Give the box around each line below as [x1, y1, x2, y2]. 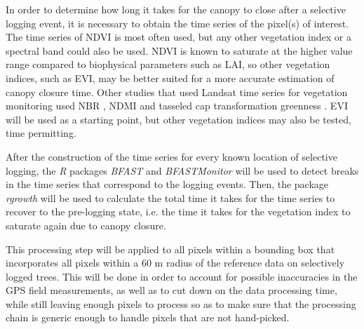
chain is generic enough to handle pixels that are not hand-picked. [6, 310, 290, 325]
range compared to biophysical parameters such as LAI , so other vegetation [6, 57, 330, 72]
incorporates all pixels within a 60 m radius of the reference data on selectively [6, 255, 345, 270]
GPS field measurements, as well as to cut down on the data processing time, [6, 283, 337, 297]
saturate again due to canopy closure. [6, 217, 166, 232]
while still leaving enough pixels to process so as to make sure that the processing [6, 296, 356, 311]
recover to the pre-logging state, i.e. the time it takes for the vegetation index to [6, 204, 351, 219]
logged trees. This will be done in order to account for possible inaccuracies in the [6, 269, 358, 283]
